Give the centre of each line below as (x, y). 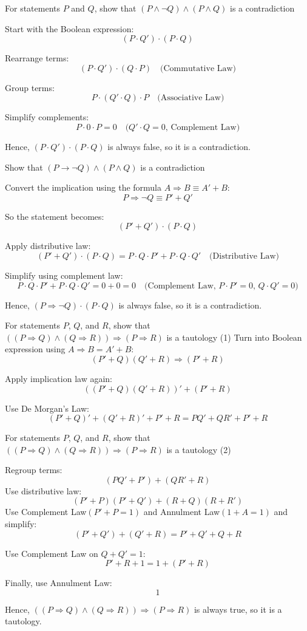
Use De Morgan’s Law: (47, 408)
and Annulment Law (182, 512)
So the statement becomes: (55, 216)
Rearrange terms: (37, 58)
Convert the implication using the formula (83, 187)
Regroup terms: (34, 470)
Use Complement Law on (52, 553)
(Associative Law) (191, 98)
